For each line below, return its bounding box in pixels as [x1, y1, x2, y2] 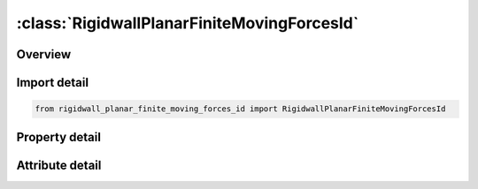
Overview [16, 47, 72, 62]
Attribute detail [16, 157, 102, 172]
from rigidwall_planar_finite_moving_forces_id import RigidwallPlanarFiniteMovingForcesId [35, 104, 446, 114]
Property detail [16, 129, 102, 145]
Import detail [16, 75, 89, 90]
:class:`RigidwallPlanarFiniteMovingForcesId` [16, 13, 359, 33]
